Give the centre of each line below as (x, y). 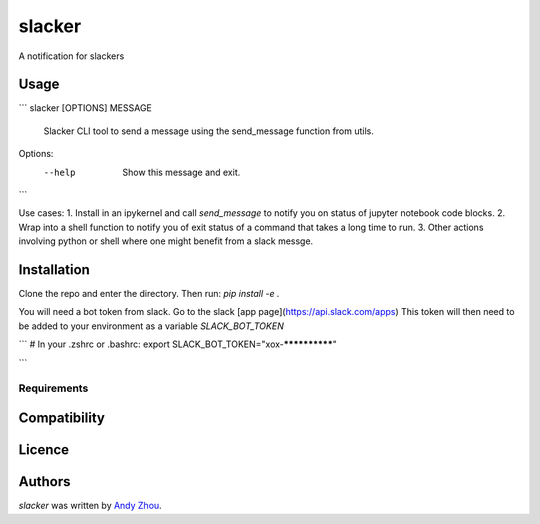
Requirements (53, 388)
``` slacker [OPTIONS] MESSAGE (85, 108)
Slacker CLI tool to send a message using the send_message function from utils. (209, 131)
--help (59, 172)
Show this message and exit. (181, 172)
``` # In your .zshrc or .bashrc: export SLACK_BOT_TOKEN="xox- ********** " (177, 344)
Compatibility (61, 418)
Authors (44, 481)
